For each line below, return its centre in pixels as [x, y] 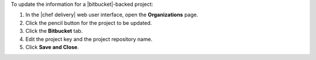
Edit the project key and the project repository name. [89, 39]
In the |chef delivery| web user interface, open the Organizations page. [112, 15]
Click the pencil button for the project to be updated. [89, 22]
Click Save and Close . [52, 47]
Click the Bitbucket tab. [54, 31]
